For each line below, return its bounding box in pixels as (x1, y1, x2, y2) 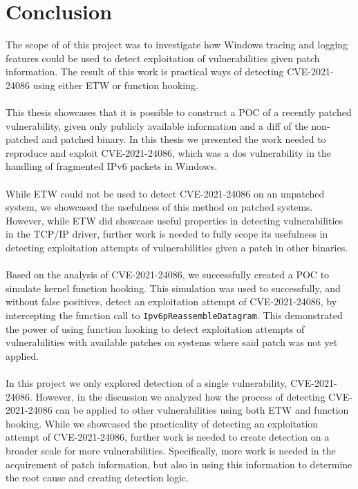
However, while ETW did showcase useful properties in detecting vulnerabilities (6, 213, 343, 227)
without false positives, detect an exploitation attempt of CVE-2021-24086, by (6, 294, 337, 309)
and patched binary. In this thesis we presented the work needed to (41, 132, 326, 146)
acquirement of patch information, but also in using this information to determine (6, 457, 352, 471)
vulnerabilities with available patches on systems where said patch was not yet (6, 335, 338, 349)
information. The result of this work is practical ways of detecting (6, 64, 284, 79)
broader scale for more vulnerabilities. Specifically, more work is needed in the (6, 443, 336, 457)
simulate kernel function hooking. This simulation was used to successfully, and (6, 280, 341, 295)
